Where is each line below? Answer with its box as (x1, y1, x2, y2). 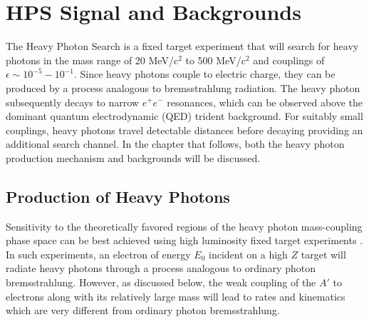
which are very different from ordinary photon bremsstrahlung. (6, 303, 280, 318)
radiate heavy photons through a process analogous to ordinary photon (6, 261, 316, 276)
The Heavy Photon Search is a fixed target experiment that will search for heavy (6, 39, 359, 54)
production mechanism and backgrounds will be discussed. (6, 150, 261, 165)
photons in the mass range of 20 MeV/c (6, 52, 179, 67)
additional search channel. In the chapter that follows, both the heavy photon (6, 136, 345, 151)
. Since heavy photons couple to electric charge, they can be (74, 66, 336, 81)
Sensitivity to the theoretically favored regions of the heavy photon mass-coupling (6, 218, 363, 233)
